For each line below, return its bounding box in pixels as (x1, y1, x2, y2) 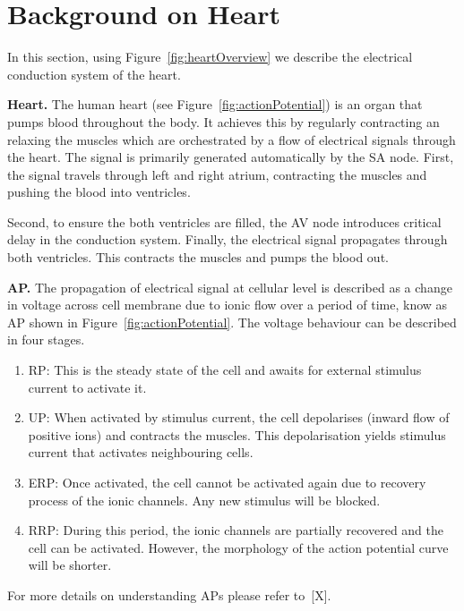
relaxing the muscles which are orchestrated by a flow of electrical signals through (7, 130, 456, 149)
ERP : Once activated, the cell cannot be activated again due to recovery (28, 473, 426, 491)
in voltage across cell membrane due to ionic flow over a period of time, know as (7, 295, 448, 314)
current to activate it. (28, 378, 147, 396)
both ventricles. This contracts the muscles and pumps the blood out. (7, 248, 389, 267)
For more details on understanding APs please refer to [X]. (7, 585, 331, 604)
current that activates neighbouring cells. (28, 443, 253, 462)
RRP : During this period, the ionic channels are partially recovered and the (28, 521, 444, 539)
